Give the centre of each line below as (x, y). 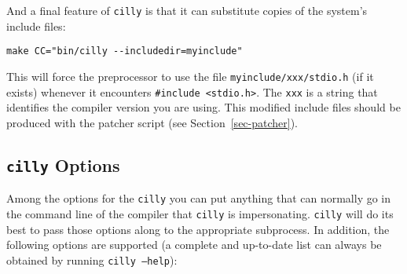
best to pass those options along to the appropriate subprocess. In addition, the (198, 229)
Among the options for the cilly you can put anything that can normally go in (199, 198)
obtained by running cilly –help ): (92, 259)
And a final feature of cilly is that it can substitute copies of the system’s (187, 10)
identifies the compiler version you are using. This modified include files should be (203, 107)
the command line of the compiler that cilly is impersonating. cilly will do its (200, 213)
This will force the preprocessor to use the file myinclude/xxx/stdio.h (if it (190, 76)
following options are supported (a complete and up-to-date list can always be (194, 245)
